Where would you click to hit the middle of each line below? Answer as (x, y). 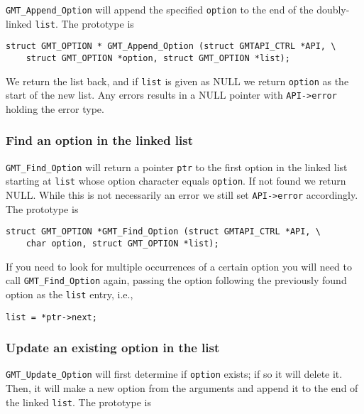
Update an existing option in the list (113, 348)
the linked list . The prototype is (78, 402)
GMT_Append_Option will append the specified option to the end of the (160, 9)
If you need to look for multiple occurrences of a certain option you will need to (179, 266)
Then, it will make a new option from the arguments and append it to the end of (182, 388)
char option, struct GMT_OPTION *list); (122, 243)
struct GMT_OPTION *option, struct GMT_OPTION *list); (158, 58)
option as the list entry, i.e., (70, 294)
